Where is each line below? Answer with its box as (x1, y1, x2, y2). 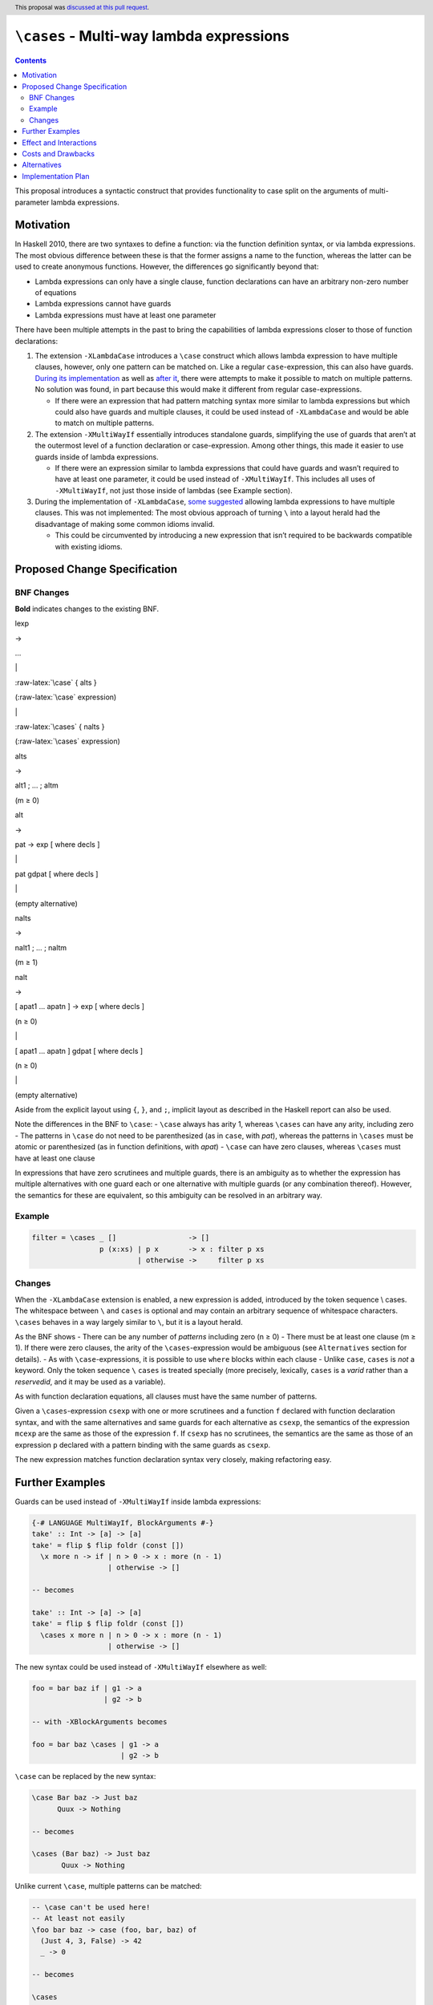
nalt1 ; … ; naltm (14, 942, 67, 952)
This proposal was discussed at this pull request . (14, 3, 150, 11)
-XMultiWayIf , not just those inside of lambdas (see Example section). (55, 485, 293, 495)
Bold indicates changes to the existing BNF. (14, 604, 160, 614)
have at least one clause (14, 1153, 95, 1163)
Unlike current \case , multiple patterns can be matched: (14, 1881, 202, 1890)
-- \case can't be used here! (31, 1902, 151, 1912)
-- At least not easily (31, 1914, 126, 1923)
